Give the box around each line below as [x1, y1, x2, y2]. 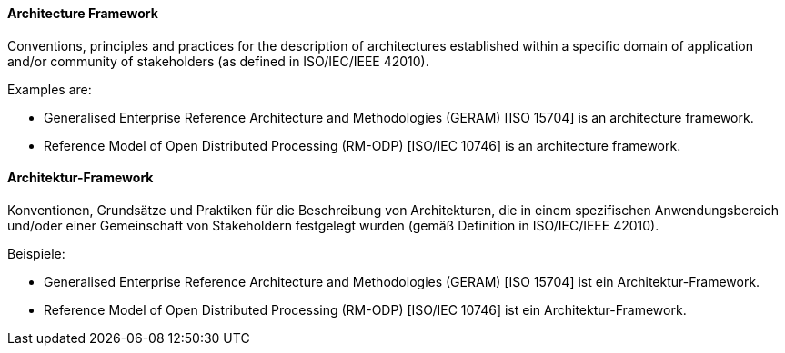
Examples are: [7, 81, 92, 97]
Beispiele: [7, 245, 65, 261]
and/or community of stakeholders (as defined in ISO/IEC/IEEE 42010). [7, 53, 429, 69]
